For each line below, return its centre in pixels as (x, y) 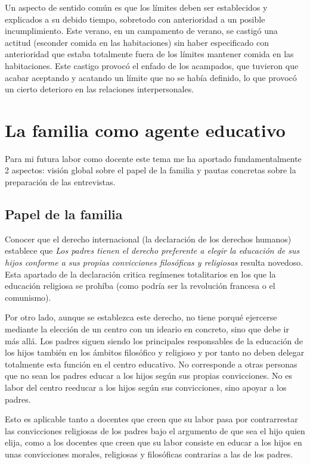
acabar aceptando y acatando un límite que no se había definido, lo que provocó (151, 77)
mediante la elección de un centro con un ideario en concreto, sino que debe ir (147, 329)
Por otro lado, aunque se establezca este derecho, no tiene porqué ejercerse (141, 317)
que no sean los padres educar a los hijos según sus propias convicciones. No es (148, 376)
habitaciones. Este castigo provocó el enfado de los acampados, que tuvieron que (152, 65)
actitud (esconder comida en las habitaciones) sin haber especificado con (137, 42)
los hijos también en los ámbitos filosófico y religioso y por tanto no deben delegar (155, 352)
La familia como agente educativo (145, 130)
